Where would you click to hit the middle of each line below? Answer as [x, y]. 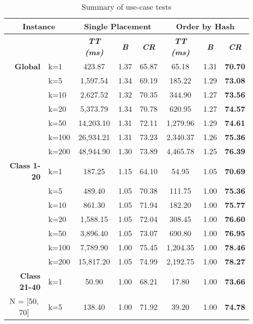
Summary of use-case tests [126, 7]
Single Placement [118, 26]
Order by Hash [205, 26]
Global [28, 66]
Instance [39, 26]
